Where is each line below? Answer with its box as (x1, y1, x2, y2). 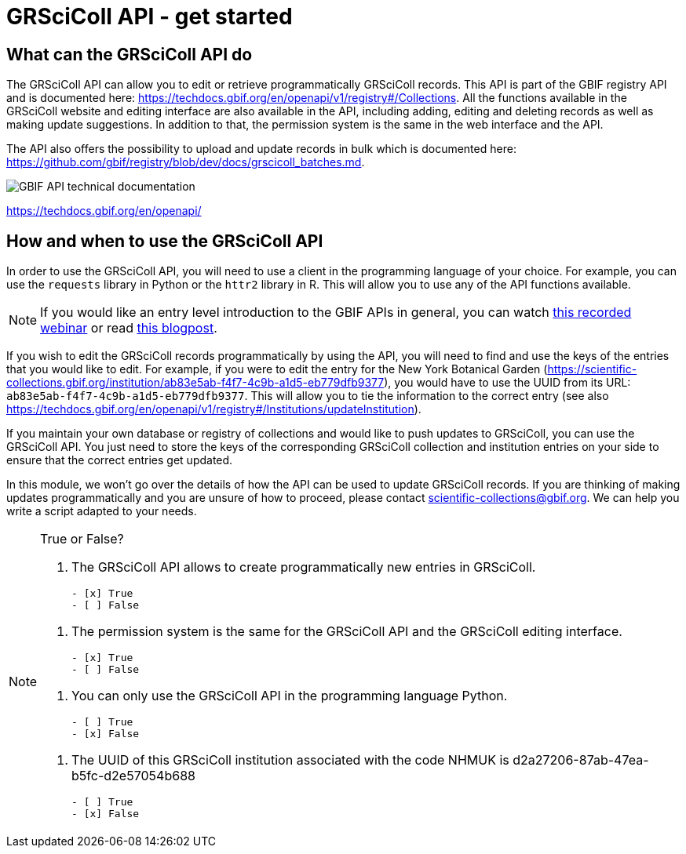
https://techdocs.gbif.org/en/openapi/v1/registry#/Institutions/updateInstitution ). (6, 402, 421, 416)
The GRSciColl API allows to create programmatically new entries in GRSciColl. (71, 559, 536, 576)
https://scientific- (547, 362, 637, 376)
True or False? (40, 531, 124, 547)
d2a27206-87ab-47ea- (513, 752, 649, 769)
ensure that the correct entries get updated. (6, 453, 233, 467)
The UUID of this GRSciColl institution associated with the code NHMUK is (71, 752, 509, 769)
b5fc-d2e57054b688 (71, 768, 195, 784)
